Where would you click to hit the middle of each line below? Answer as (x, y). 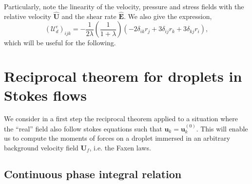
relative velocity (28, 16)
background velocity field (41, 147)
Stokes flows (45, 95)
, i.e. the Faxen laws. (120, 147)
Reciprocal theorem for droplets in (123, 76)
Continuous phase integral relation (93, 174)
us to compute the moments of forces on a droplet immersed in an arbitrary (117, 138)
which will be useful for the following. (60, 43)
